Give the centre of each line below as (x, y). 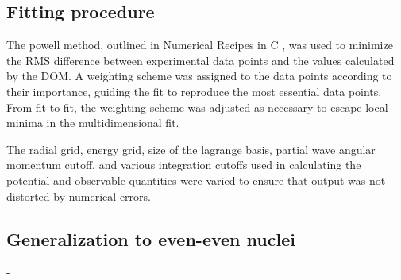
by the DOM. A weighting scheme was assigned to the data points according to (199, 76)
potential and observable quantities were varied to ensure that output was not (196, 180)
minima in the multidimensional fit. (93, 123)
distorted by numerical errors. (79, 196)
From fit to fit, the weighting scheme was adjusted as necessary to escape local (197, 107)
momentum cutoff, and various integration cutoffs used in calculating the (184, 165)
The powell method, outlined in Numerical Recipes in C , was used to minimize (200, 45)
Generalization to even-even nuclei (151, 238)
